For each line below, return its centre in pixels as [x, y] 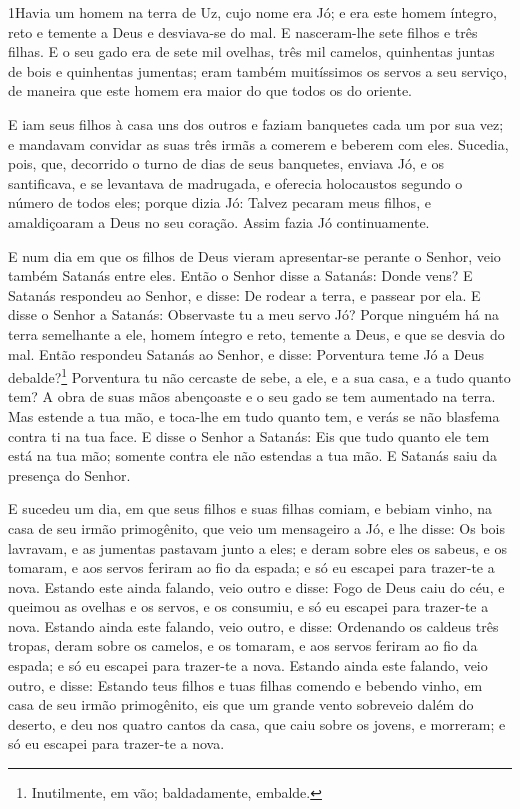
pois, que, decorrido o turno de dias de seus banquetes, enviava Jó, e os [226, 163]
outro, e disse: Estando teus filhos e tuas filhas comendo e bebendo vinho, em [245, 684]
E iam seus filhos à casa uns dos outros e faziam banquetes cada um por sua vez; [256, 123]
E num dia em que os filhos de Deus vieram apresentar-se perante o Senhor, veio [254, 255]
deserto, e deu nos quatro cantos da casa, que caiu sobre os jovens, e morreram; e [257, 723]
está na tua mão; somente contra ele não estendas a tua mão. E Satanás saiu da [253, 455]
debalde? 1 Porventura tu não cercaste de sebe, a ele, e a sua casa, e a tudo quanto [259, 375]
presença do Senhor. [69, 474]
